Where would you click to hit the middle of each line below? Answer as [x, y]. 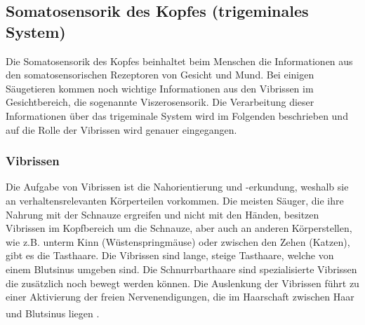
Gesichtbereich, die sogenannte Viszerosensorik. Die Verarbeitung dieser [160, 102]
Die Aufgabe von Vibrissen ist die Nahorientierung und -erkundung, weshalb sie [177, 187]
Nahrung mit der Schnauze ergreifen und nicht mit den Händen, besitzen [162, 214]
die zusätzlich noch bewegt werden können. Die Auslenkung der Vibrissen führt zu [182, 283]
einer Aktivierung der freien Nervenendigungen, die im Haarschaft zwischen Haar [180, 297]
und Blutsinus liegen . [53, 313]
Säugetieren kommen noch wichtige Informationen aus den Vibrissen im [160, 88]
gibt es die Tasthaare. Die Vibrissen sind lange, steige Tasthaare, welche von [170, 255]
